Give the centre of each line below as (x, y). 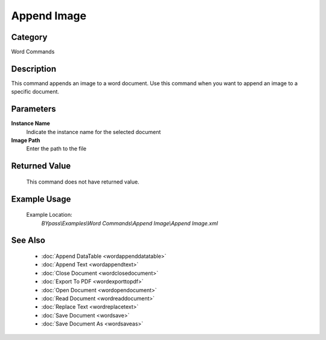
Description (34, 69)
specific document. (35, 92)
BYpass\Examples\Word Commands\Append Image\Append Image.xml (130, 223)
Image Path (26, 140)
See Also (28, 241)
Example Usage (41, 199)
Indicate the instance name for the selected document (94, 132)
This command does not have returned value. (83, 182)
